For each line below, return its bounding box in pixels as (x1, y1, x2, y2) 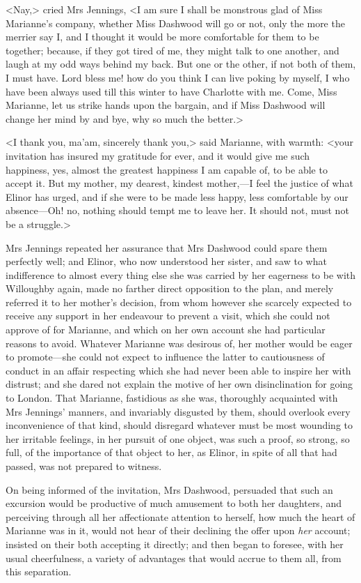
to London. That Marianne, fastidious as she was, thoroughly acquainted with (6, 391, 338, 405)
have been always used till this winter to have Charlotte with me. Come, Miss (6, 84, 337, 98)
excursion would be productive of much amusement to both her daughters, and (6, 496, 342, 510)
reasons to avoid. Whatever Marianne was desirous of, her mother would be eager (6, 335, 353, 350)
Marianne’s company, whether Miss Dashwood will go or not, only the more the (6, 15, 345, 30)
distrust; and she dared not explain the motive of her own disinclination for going (6, 377, 353, 391)
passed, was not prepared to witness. (6, 459, 162, 473)
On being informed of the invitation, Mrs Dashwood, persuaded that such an (6, 482, 333, 497)
